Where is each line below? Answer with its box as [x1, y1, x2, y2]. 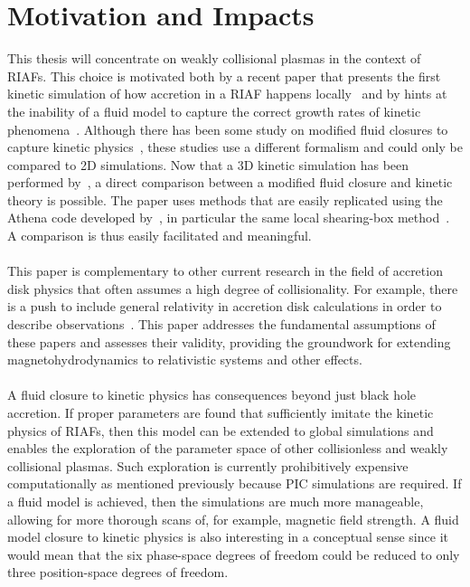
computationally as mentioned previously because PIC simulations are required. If [7, 474, 462, 493]
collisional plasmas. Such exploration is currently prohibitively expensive [7, 456, 409, 475]
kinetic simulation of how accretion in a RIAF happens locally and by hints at [7, 84, 447, 103]
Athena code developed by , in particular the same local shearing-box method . [7, 208, 450, 227]
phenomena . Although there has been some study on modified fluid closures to [7, 119, 448, 138]
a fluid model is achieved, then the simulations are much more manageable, [7, 491, 424, 510]
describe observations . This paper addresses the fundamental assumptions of [7, 315, 436, 334]
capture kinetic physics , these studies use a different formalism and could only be [7, 137, 463, 156]
